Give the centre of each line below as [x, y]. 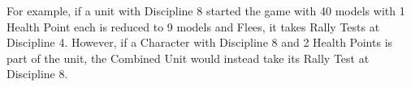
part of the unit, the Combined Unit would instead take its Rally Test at [188, 58]
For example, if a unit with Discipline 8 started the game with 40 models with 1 [206, 10]
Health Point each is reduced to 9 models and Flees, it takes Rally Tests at [193, 26]
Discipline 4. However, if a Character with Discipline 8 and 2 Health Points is [200, 42]
